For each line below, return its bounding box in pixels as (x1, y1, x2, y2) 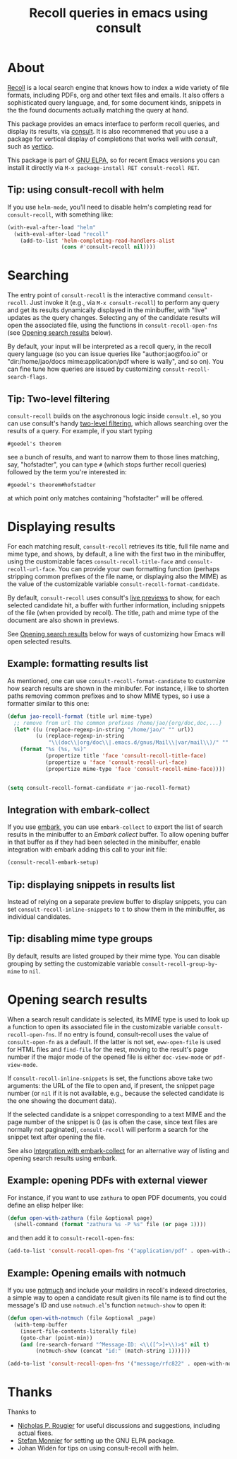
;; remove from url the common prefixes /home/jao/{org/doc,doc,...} (13, 719, 222, 726)
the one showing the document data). (7, 1096, 116, 1105)
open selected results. (7, 637, 72, 646)
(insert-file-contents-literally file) (20, 1327, 138, 1335)
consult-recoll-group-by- (142, 961, 219, 968)
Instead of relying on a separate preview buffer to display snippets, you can (7, 898, 227, 905)
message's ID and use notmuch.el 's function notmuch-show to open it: (7, 1301, 207, 1309)
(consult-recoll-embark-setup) (7, 859, 99, 866)
